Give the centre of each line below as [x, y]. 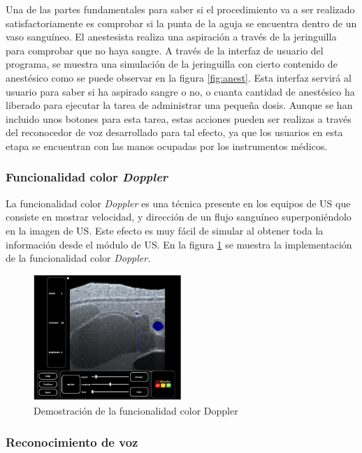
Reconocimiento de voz [72, 441]
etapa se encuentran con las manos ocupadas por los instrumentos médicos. [167, 146]
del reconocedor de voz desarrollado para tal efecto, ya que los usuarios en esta [174, 132]
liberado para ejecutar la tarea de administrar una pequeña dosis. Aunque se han [179, 105]
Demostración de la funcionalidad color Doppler [136, 411]
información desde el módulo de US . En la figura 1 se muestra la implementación [179, 244]
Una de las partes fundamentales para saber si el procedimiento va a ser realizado [180, 9]
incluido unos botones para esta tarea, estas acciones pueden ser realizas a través [179, 118]
